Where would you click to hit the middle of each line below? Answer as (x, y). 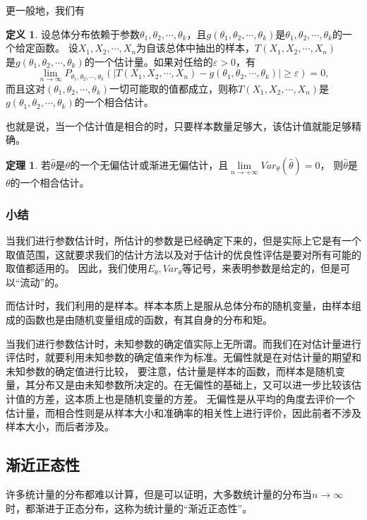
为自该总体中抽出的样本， (196, 48)
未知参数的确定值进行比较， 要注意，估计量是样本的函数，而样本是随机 (170, 371)
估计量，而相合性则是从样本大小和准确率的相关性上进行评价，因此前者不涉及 (183, 412)
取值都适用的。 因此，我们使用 (77, 268)
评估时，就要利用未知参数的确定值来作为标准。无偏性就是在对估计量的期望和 (183, 357)
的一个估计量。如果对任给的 (149, 61)
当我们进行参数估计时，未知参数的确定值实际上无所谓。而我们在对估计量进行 (183, 343)
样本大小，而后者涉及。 (60, 426)
